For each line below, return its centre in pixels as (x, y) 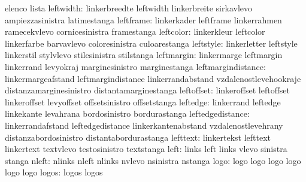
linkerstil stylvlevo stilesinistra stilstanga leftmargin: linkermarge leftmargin (144, 55)
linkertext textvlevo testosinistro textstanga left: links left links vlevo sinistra (146, 149)
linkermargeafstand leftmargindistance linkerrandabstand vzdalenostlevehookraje (153, 78)
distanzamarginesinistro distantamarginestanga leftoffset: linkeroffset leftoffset (147, 90)
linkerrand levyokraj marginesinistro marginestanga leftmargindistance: (135, 66)
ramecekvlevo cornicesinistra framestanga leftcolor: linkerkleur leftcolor (135, 31)
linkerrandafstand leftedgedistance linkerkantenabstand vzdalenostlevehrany (144, 125)
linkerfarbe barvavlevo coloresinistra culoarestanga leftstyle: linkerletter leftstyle (151, 43)
